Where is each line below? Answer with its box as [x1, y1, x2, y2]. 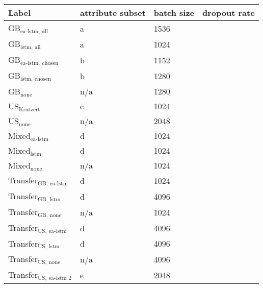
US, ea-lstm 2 [37, 275, 72, 281]
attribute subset [80, 7, 146, 18]
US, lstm [37, 244, 60, 250]
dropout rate [202, 7, 255, 18]
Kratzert [18, 106, 40, 112]
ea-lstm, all [20, 28, 48, 34]
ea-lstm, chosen [20, 60, 59, 66]
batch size [153, 7, 195, 18]
